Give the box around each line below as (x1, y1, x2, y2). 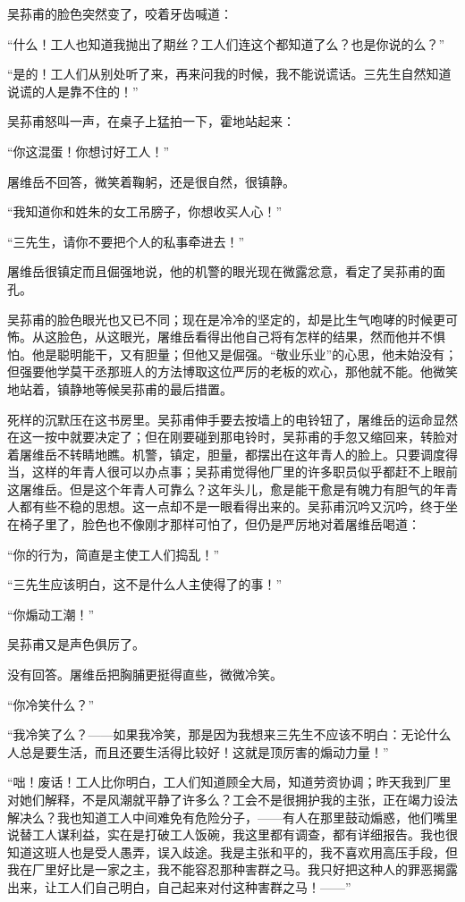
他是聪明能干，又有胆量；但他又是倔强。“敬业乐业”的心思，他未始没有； (31, 344, 458, 363)
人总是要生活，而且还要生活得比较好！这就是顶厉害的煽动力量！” (7, 742, 389, 761)
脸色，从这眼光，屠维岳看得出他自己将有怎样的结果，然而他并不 (56, 327, 433, 346)
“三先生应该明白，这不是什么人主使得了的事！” (7, 575, 283, 594)
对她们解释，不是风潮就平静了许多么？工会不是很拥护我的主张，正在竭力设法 (7, 790, 458, 808)
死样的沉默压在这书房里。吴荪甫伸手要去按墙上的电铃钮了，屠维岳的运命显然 (7, 409, 458, 428)
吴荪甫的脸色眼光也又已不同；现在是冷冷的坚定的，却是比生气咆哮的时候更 (7, 309, 445, 328)
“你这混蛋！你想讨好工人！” (7, 141, 170, 160)
